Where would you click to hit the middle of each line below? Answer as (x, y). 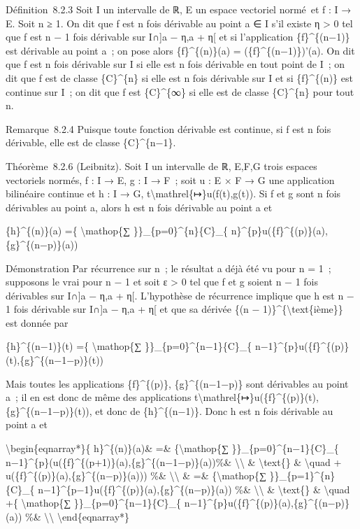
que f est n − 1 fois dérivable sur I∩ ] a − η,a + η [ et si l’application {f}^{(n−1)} (178, 37)
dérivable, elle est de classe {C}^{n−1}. (91, 142)
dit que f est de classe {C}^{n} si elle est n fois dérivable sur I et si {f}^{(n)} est (179, 77)
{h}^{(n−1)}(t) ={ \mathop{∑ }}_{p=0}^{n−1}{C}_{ (129, 346)
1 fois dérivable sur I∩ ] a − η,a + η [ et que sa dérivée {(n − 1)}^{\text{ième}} (174, 309)
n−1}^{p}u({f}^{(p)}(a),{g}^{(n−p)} (267, 503)
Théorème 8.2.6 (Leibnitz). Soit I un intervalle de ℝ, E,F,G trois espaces (161, 165)
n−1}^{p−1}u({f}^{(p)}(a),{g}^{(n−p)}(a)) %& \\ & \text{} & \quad (194, 489)
